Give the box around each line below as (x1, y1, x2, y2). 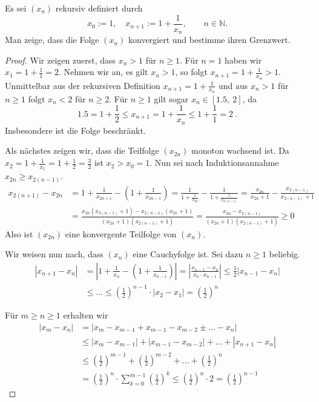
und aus (218, 79, 248, 91)
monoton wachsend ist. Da (191, 144, 289, 157)
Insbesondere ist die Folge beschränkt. (5, 124, 146, 136)
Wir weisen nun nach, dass (5, 248, 104, 260)
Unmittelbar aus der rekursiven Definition (5, 79, 160, 91)
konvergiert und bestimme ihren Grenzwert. (128, 33, 291, 46)
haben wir (225, 53, 262, 66)
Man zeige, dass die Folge (5, 33, 99, 46)
